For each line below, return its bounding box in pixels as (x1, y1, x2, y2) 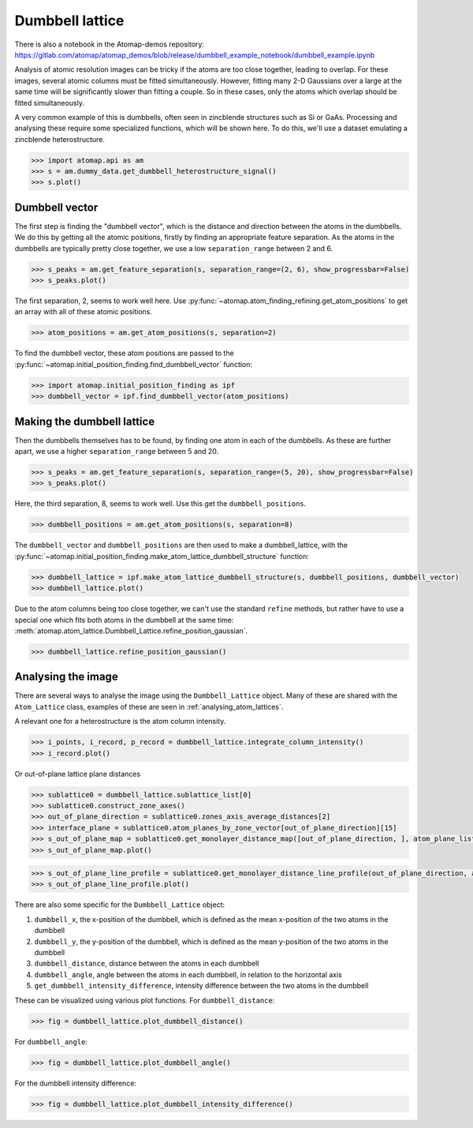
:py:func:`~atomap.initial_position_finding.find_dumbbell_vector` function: (14, 359, 252, 369)
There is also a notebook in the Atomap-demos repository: (14, 39, 205, 49)
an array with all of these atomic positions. (14, 307, 153, 317)
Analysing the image (14, 670, 118, 684)
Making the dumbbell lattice (14, 414, 155, 428)
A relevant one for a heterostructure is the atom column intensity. (14, 717, 226, 726)
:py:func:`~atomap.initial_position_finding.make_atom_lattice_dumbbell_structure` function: (14, 551, 310, 560)
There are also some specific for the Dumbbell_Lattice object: (14, 900, 225, 909)
